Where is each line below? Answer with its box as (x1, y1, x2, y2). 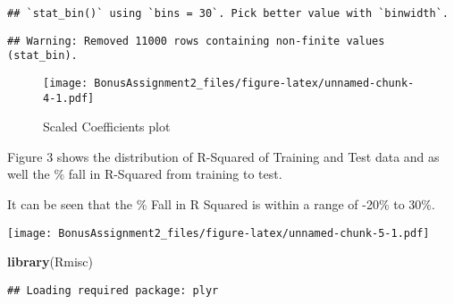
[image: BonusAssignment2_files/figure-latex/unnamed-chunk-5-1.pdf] (7, 226, 430, 240)
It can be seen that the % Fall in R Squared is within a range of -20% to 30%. (7, 195, 435, 214)
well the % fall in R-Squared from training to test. (7, 165, 282, 183)
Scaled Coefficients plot (43, 117, 171, 136)
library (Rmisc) (7, 252, 93, 271)
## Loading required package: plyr (7, 283, 219, 297)
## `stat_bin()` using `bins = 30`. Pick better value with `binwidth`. (7, 7, 449, 20)
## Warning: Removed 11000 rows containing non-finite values (7, 34, 385, 47)
